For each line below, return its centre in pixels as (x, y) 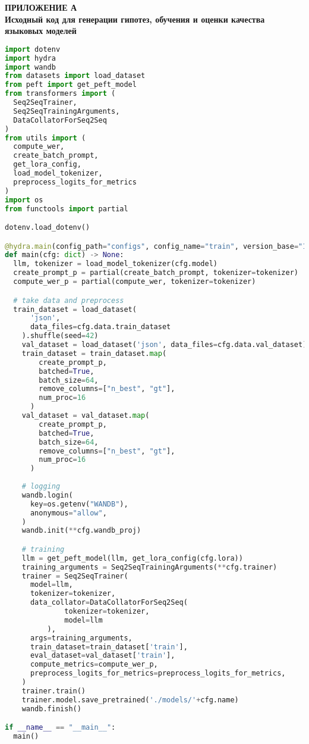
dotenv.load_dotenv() (48, 228)
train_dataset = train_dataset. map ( (94, 353)
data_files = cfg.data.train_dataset (100, 327)
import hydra (30, 58)
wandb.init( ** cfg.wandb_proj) (81, 531)
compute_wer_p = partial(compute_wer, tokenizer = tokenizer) (135, 282)
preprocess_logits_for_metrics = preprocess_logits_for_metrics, (158, 673)
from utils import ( (45, 138)
